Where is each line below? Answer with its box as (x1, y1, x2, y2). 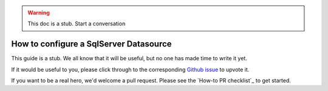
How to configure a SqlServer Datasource (11, 39, 173, 49)
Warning (27, 9, 50, 16)
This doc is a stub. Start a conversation (27, 20, 126, 27)
